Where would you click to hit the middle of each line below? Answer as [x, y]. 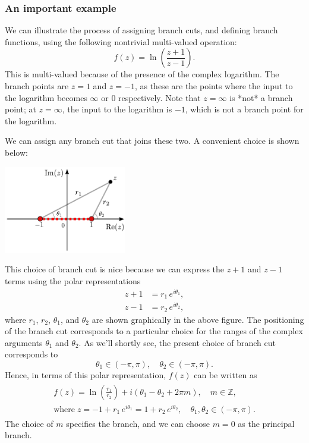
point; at [21, 109]
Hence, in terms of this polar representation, [86, 375]
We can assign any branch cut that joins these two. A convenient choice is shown [152, 141]
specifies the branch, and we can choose [138, 423]
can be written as [226, 375]
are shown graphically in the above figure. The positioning [198, 319]
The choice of [29, 423]
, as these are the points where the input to [214, 86]
